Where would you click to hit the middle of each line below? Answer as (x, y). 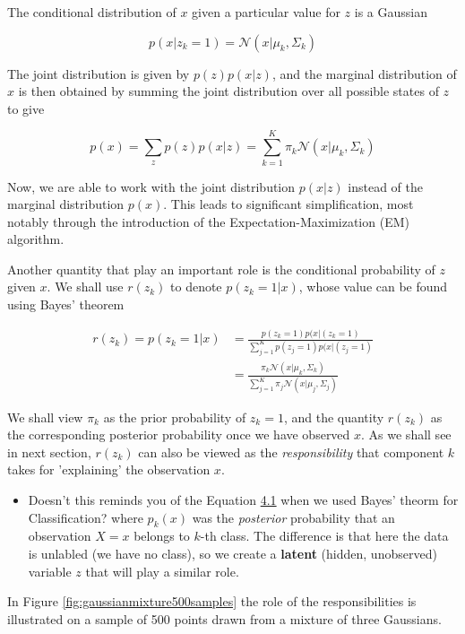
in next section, (49, 452)
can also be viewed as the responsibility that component (291, 452)
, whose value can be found (373, 287)
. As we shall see (406, 434)
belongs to (162, 536)
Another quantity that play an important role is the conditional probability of (221, 269)
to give (26, 108)
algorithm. (36, 239)
